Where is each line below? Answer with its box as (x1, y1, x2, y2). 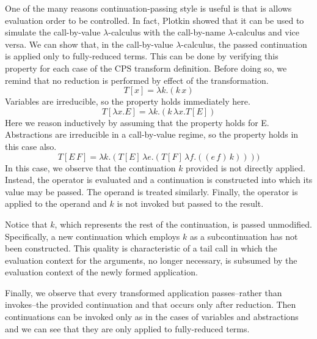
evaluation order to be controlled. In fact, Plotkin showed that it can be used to (5, 13, 304, 26)
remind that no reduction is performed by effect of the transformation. (5, 73, 269, 86)
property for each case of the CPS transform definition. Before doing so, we (5, 61, 287, 74)
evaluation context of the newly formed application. (5, 266, 198, 278)
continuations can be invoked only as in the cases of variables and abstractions (5, 310, 299, 323)
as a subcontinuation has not (189, 229, 298, 242)
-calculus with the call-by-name (108, 26, 225, 39)
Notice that (5, 217, 48, 230)
